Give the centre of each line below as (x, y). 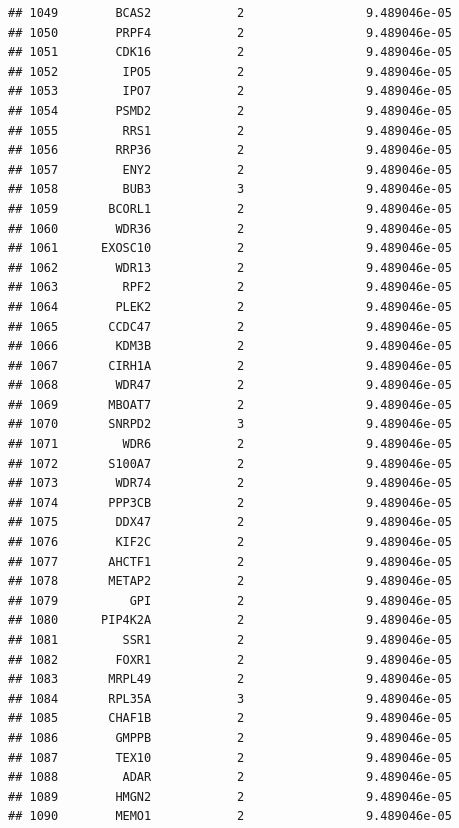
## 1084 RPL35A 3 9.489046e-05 (230, 698)
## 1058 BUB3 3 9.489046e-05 (230, 189)
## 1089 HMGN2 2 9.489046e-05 (230, 796)
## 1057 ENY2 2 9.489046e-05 (230, 169)
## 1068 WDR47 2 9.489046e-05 (230, 385)
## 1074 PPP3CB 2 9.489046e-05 (230, 502)
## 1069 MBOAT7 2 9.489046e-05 (230, 404)
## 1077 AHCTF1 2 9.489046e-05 (230, 561)
